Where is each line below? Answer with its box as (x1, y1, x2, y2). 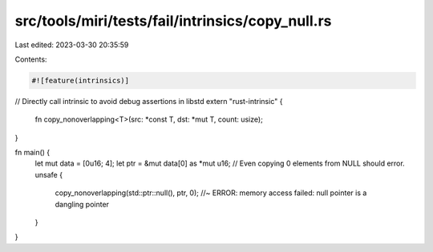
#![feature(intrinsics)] (31, 76, 130, 85)
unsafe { (34, 170, 63, 179)
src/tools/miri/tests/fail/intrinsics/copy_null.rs (14, 12, 332, 30)
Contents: (14, 54, 47, 64)
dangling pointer (55, 199, 110, 209)
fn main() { (14, 148, 51, 158)
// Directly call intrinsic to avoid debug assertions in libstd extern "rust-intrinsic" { (14, 96, 283, 106)
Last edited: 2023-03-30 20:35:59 (14, 40, 129, 50)
